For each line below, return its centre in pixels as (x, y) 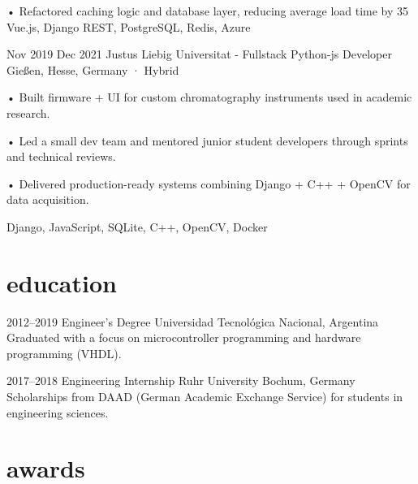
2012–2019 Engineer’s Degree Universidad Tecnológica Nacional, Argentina (193, 321)
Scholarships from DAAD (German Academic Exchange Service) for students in (205, 397)
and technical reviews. (61, 156)
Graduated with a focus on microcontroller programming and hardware (184, 337)
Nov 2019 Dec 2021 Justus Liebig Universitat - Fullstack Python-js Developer (199, 54)
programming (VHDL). (64, 353)
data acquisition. (48, 199)
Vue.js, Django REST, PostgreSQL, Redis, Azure (129, 26)
